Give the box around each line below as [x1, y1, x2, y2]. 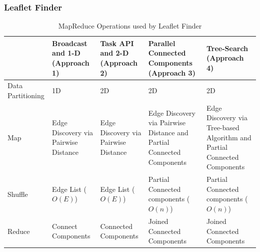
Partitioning [7, 90, 44, 101]
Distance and [148, 127, 188, 137]
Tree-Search [206, 43, 248, 53]
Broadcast [52, 38, 87, 48]
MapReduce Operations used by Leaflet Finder [58, 21, 202, 31]
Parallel [148, 38, 175, 48]
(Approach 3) [148, 67, 195, 78]
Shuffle [7, 188, 28, 199]
